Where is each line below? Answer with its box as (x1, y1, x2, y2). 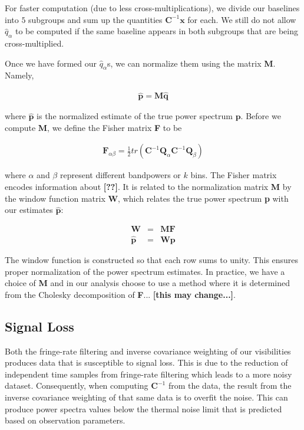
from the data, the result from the (168, 379, 292, 392)
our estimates (5, 203, 53, 216)
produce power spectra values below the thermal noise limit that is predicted (5, 402, 282, 415)
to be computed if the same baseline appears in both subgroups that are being (15, 25, 298, 37)
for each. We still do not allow (187, 13, 296, 25)
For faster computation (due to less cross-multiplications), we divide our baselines (5, 2, 300, 14)
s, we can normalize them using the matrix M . (107, 57, 276, 69)
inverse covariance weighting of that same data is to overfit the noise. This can (5, 391, 288, 403)
